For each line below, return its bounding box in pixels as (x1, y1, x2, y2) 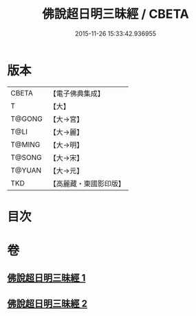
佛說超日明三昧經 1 (7, 272, 86, 284)
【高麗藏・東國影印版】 (49, 179, 125, 188)
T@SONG (10, 153, 43, 162)
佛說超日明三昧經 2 (7, 297, 88, 309)
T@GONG (10, 114, 43, 124)
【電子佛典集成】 (49, 89, 105, 98)
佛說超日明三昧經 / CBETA (42, 6, 189, 22)
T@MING (10, 139, 41, 149)
